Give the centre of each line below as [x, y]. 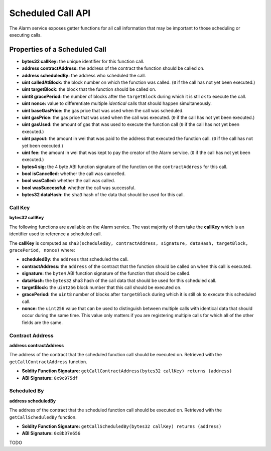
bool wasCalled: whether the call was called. [69, 181]
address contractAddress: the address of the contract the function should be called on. [113, 68]
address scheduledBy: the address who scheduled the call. [84, 75]
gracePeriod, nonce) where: [42, 250]
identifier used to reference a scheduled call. [56, 234]
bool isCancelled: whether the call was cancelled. [74, 174]
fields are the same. [42, 322]
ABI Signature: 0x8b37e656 [51, 433]
